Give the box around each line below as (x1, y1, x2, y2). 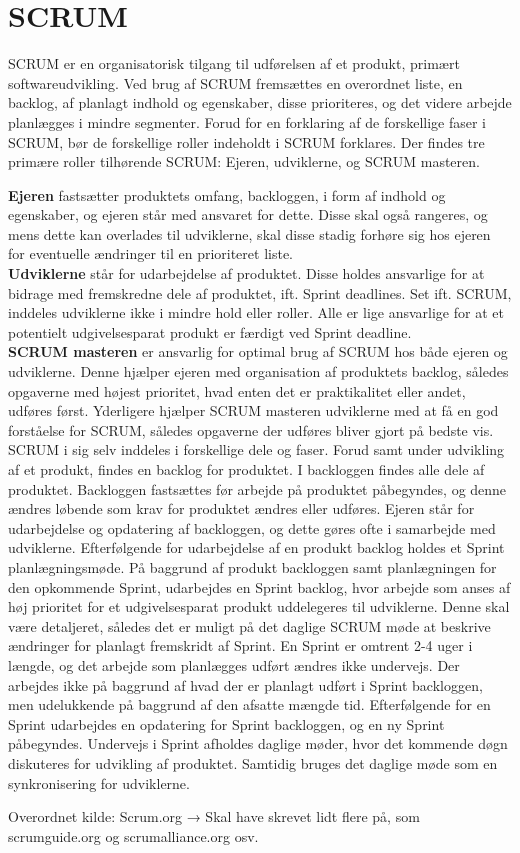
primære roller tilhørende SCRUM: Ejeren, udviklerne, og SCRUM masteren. (8, 151, 480, 172)
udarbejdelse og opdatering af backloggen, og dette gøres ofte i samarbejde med (8, 517, 496, 538)
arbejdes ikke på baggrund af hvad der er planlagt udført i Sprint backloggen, (8, 674, 483, 695)
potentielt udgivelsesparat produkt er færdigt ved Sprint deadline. (8, 321, 412, 342)
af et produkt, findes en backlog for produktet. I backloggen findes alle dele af (8, 459, 485, 479)
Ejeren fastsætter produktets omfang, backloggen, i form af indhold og (8, 184, 446, 205)
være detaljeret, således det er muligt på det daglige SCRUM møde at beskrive (8, 615, 491, 636)
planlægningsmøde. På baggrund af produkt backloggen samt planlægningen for (8, 556, 497, 577)
